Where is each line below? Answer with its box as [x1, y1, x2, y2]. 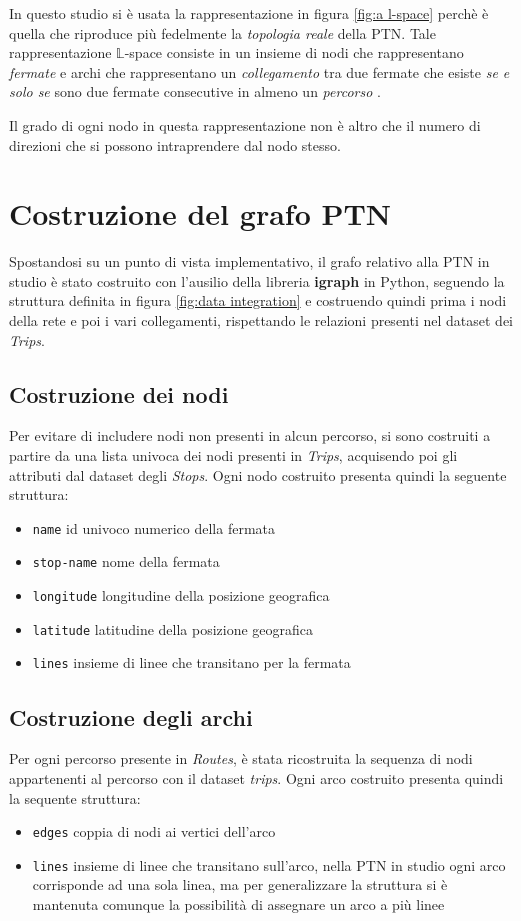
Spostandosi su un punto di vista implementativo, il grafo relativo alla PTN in [9, 251, 490, 272]
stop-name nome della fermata [32, 551, 220, 572]
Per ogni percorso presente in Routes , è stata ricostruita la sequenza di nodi [9, 748, 473, 769]
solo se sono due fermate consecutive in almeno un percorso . [9, 81, 381, 102]
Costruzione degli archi [9, 701, 253, 732]
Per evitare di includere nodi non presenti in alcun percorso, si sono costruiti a [9, 425, 491, 446]
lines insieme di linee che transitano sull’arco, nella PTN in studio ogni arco [32, 854, 506, 875]
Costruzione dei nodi [9, 378, 229, 409]
